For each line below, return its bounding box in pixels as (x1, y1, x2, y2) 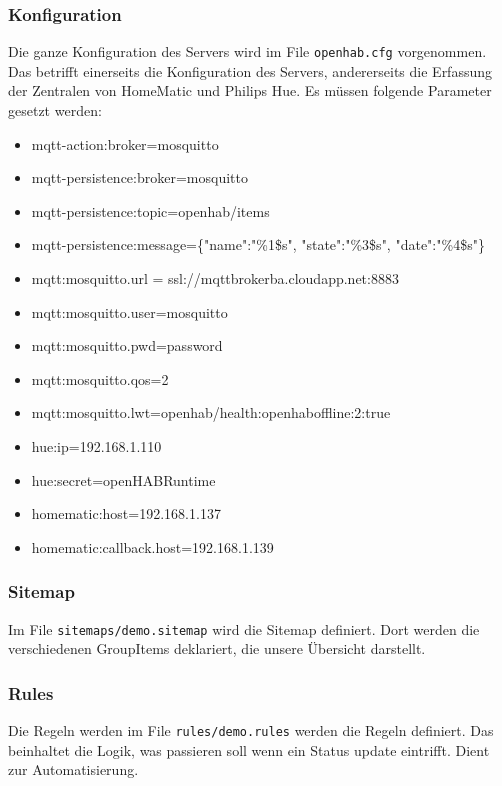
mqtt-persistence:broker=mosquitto (31, 167, 248, 188)
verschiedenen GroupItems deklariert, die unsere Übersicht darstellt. (8, 638, 426, 659)
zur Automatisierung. (8, 759, 139, 780)
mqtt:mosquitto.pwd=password (31, 335, 223, 356)
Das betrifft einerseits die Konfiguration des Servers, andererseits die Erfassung (8, 60, 493, 81)
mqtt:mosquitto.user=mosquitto (31, 301, 228, 322)
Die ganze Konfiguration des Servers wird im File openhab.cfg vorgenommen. (8, 41, 487, 62)
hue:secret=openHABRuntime (31, 469, 216, 490)
